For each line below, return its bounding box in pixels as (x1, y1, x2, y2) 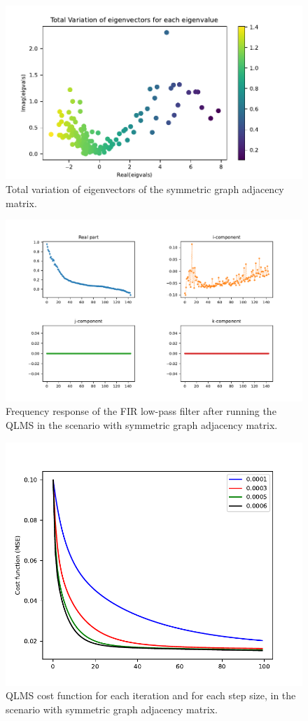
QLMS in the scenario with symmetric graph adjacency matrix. (6, 418, 278, 432)
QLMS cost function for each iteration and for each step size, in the (6, 688, 296, 703)
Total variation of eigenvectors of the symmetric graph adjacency (6, 181, 284, 196)
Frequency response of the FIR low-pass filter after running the (6, 404, 276, 418)
